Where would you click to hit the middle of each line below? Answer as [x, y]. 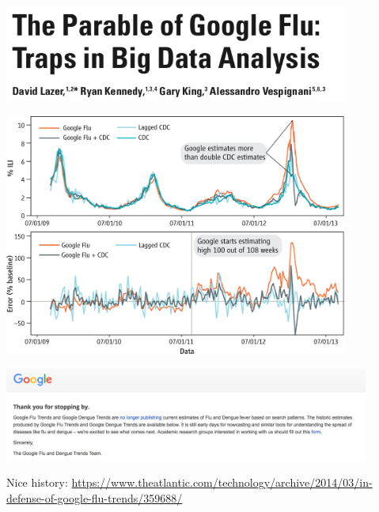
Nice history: [37, 482]
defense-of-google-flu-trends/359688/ [95, 497]
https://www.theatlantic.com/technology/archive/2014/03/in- [222, 482]
